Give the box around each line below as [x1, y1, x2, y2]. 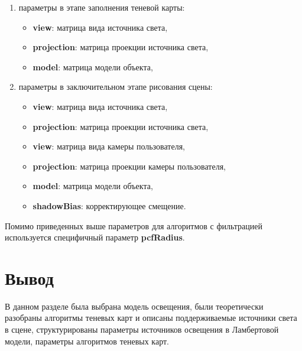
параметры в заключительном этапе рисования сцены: [18, 80, 213, 93]
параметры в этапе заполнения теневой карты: [18, 1, 185, 13]
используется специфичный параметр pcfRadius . [5, 231, 185, 243]
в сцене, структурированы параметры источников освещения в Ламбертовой [5, 323, 279, 336]
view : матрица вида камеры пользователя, [33, 140, 185, 152]
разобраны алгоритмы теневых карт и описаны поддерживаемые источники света [5, 311, 297, 324]
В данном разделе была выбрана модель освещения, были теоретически [5, 300, 264, 312]
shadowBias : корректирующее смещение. [33, 199, 186, 212]
